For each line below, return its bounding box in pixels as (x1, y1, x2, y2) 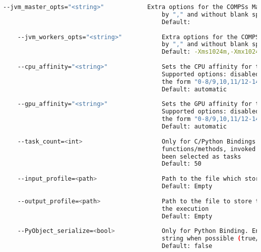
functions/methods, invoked (162, 145, 256, 153)
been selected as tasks (162, 153, 241, 160)
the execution (162, 205, 209, 212)
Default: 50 (162, 160, 202, 168)
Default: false (162, 242, 213, 249)
